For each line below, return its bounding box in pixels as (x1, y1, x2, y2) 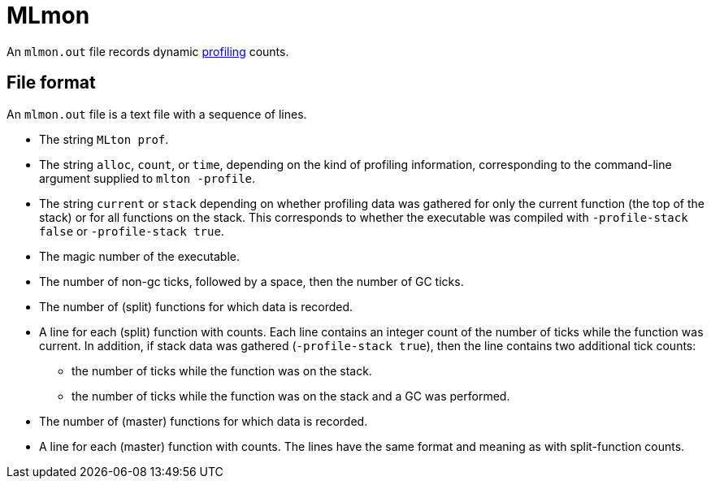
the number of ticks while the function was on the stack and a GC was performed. (72, 388, 510, 403)
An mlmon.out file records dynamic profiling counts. (7, 44, 289, 58)
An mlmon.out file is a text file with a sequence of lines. (7, 106, 307, 121)
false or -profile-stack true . (39, 223, 224, 238)
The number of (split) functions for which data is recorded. (39, 299, 353, 314)
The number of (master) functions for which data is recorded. (39, 414, 368, 428)
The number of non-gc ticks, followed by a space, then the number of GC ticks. (39, 274, 464, 288)
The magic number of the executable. (39, 249, 240, 263)
